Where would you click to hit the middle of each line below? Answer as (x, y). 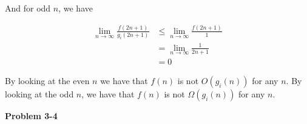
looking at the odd (39, 93)
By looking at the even (47, 80)
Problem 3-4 (31, 115)
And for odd (28, 8)
